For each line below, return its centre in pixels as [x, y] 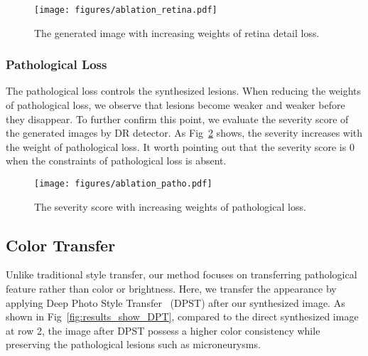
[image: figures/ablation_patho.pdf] [123, 184]
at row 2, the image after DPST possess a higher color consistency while [163, 330]
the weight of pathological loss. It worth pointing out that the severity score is [176, 146]
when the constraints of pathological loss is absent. [116, 161]
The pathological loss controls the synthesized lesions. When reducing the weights [183, 91]
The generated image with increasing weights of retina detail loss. [177, 32]
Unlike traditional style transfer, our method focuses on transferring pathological [182, 274]
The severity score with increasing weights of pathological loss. [170, 206]
